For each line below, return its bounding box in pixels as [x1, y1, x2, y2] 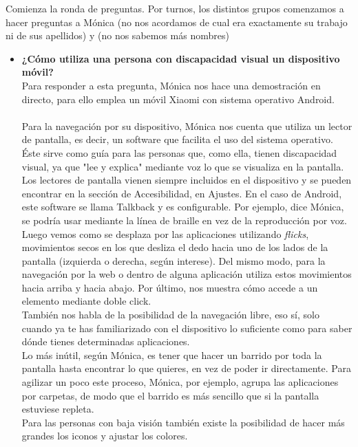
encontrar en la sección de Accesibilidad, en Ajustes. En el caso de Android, [21, 186, 342, 200]
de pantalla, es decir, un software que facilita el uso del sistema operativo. [21, 132, 333, 146]
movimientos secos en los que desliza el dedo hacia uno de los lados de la [21, 240, 328, 254]
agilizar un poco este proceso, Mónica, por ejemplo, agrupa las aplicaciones [21, 375, 339, 389]
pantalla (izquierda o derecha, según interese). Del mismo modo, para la [21, 253, 326, 268]
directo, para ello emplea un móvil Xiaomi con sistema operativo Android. [21, 91, 335, 106]
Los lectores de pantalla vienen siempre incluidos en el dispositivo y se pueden [21, 173, 352, 187]
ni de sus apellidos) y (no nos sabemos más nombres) [6, 28, 229, 43]
